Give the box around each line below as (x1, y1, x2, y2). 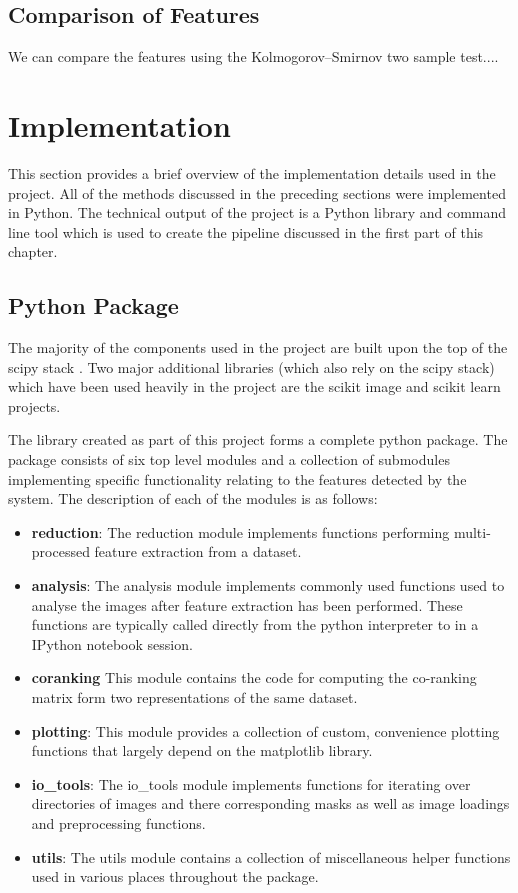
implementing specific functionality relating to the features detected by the (8, 468, 467, 489)
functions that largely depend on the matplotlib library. (31, 740, 373, 761)
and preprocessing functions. (31, 812, 206, 833)
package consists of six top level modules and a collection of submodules (8, 449, 450, 470)
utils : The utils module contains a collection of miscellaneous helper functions (31, 846, 511, 867)
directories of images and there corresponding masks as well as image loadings (31, 793, 510, 814)
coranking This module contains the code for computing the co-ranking (31, 667, 477, 688)
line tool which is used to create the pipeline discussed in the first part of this (8, 221, 484, 242)
